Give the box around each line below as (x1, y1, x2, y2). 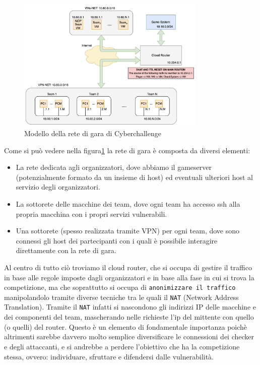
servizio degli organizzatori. (16, 181, 100, 192)
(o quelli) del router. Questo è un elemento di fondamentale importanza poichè (4, 321, 247, 332)
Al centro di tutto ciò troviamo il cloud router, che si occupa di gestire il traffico (4, 262, 252, 272)
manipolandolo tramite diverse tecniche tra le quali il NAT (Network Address (4, 291, 239, 302)
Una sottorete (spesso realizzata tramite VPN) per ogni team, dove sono (16, 225, 240, 236)
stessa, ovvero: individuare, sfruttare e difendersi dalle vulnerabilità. (4, 351, 214, 361)
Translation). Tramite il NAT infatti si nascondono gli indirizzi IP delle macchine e (4, 301, 256, 312)
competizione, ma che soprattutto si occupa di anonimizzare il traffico (4, 282, 236, 292)
